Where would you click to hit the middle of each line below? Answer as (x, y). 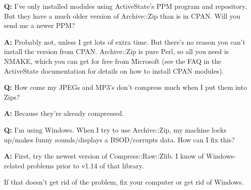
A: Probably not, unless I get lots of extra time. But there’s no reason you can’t (125, 41)
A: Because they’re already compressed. (64, 113)
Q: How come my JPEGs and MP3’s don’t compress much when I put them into (125, 87)
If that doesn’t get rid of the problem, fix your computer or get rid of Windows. (124, 182)
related (14, 165)
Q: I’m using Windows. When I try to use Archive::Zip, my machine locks (115, 129)
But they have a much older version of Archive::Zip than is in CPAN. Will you (122, 15)
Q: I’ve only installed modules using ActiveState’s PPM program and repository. (125, 6)
